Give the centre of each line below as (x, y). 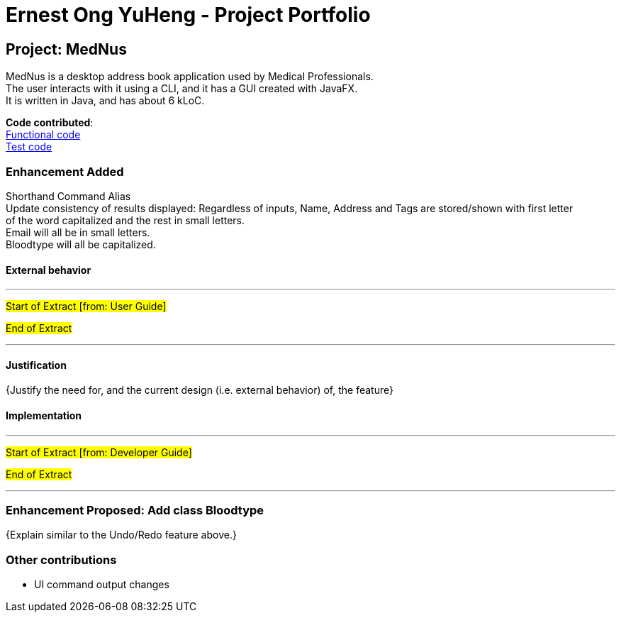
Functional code (43, 135)
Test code (29, 147)
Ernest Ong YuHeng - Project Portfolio (188, 15)
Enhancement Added (65, 171)
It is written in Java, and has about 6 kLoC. (105, 101)
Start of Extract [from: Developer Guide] (99, 452)
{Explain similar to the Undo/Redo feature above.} (121, 535)
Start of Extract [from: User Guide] (86, 307)
